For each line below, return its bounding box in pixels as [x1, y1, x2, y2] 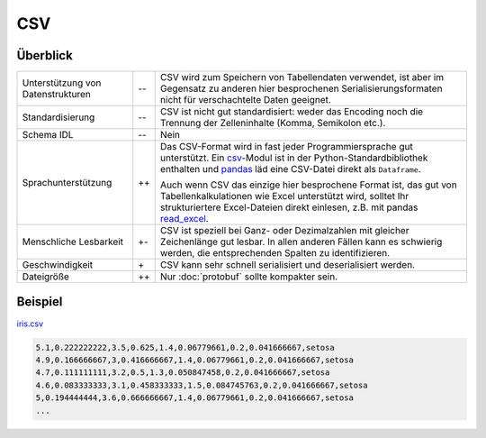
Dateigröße [22, 270, 69, 283]
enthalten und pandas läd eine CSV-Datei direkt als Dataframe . [160, 163, 421, 176]
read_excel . [160, 213, 209, 225]
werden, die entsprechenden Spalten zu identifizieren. [160, 247, 391, 260]
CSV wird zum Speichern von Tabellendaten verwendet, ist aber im [160, 71, 445, 84]
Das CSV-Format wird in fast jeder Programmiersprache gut [160, 141, 413, 153]
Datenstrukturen [22, 88, 92, 101]
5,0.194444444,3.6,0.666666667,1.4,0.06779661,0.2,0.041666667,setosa [35, 393, 355, 403]
